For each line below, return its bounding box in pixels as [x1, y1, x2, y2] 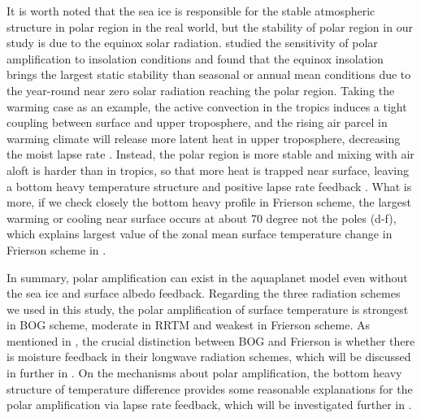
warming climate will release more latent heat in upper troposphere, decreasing [7, 129, 401, 146]
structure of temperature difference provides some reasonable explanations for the [7, 380, 413, 397]
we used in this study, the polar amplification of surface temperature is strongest [7, 300, 409, 317]
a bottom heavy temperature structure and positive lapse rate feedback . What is [7, 177, 412, 194]
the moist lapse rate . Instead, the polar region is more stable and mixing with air [7, 146, 414, 163]
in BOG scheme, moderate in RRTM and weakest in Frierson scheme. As [7, 316, 370, 333]
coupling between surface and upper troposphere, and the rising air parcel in [7, 114, 388, 131]
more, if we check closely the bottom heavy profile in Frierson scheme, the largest [7, 194, 412, 211]
